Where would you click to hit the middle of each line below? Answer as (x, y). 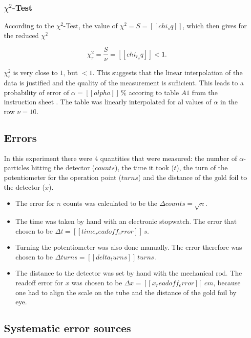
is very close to (35, 72)
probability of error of (37, 92)
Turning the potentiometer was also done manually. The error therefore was (129, 247)
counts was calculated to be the (110, 203)
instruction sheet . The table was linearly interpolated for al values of (108, 102)
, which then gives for (215, 26)
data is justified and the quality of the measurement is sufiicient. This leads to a (124, 83)
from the (205, 92)
